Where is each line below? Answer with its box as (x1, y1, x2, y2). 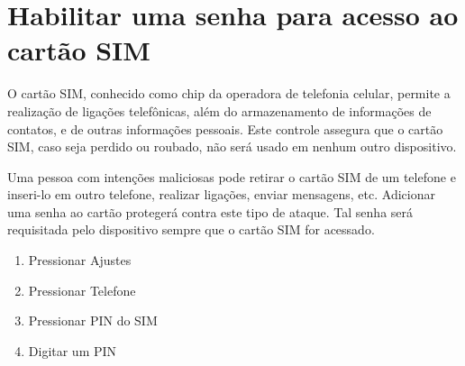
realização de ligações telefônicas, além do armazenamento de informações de (7, 101, 432, 120)
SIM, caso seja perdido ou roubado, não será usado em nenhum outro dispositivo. (7, 137, 457, 156)
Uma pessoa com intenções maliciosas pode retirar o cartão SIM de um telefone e (7, 167, 456, 186)
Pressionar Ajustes (28, 251, 132, 270)
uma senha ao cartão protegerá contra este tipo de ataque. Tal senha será (7, 202, 414, 221)
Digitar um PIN (28, 341, 117, 360)
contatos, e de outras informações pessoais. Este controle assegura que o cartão (7, 119, 443, 138)
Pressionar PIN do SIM (28, 311, 158, 330)
